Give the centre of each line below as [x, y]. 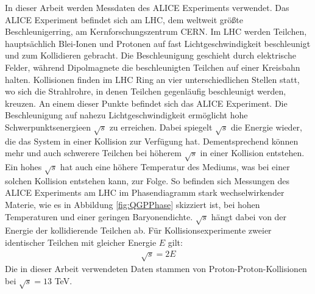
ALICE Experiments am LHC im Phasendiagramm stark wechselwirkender [145, 192]
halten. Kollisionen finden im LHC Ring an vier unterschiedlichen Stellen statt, [152, 79]
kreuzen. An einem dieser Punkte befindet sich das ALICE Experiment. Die [146, 103]
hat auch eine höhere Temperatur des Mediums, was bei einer [175, 167]
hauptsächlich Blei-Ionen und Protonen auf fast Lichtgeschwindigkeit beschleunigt [158, 43]
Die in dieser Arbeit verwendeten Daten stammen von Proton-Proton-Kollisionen [156, 269]
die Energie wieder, [267, 127]
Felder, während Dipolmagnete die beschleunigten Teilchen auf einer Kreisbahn [153, 67]
